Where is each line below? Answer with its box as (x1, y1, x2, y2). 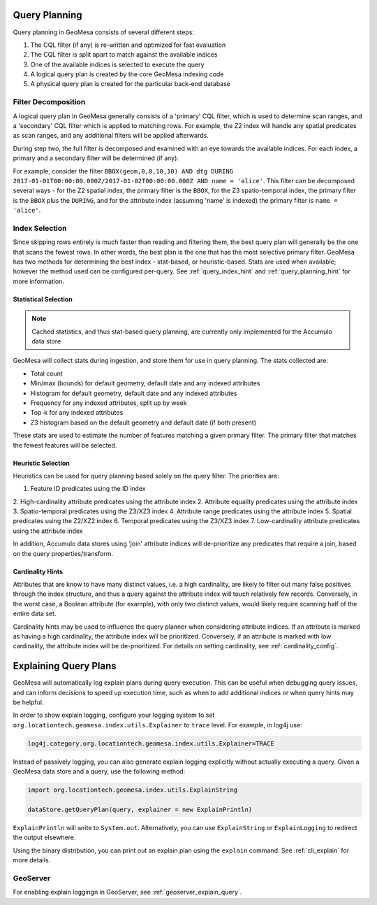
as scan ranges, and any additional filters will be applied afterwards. (13, 131, 209, 140)
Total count (30, 369, 63, 378)
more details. (13, 856, 51, 864)
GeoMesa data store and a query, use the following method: (13, 767, 186, 776)
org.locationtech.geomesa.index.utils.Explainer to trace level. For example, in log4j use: (13, 720, 303, 729)
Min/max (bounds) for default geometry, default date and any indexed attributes (30, 379, 260, 387)
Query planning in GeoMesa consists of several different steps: (13, 28, 195, 36)
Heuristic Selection (13, 459, 70, 467)
